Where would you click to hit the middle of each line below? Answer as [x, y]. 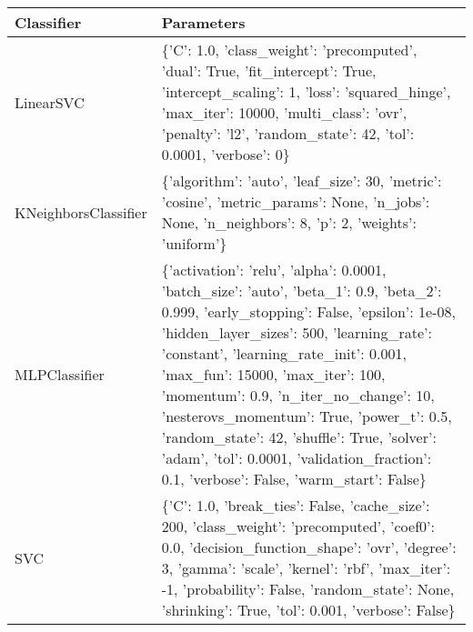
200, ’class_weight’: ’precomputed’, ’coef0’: [298, 526]
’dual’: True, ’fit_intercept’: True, [269, 70]
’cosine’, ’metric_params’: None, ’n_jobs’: [296, 201]
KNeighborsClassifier [81, 212]
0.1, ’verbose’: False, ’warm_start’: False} [294, 479]
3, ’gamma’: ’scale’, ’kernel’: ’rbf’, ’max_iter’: [306, 568]
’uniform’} [194, 243]
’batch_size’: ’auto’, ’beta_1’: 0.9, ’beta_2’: [302, 291]
